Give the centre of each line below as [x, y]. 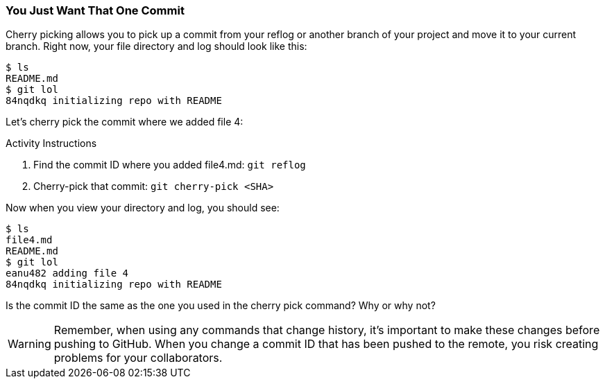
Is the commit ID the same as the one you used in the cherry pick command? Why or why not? [221, 306]
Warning [29, 344]
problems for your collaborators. [138, 358]
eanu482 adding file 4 [67, 273]
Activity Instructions [51, 143]
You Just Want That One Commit [95, 10]
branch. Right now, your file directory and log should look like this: [156, 46]
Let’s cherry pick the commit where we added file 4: [125, 122]
